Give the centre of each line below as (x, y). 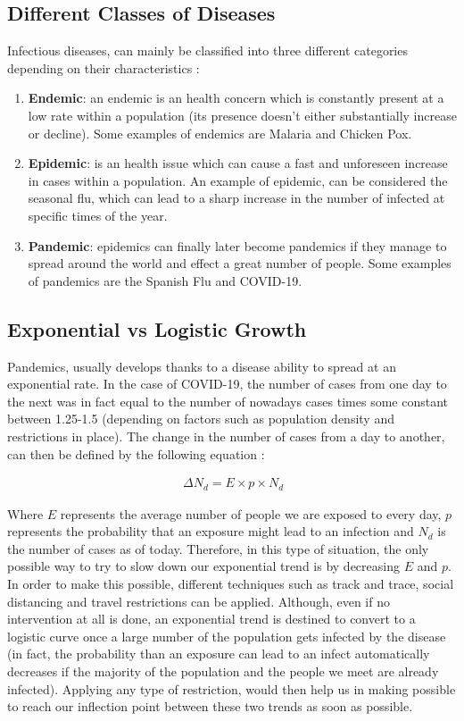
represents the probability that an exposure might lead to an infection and (211, 531)
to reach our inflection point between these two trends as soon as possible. (210, 706)
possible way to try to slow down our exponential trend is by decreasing (203, 566)
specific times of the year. (98, 215)
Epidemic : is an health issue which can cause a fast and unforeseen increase (238, 163)
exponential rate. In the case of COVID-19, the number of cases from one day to (227, 384)
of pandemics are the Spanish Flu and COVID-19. (165, 280)
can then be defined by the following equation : (136, 453)
